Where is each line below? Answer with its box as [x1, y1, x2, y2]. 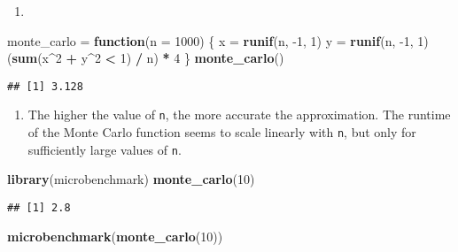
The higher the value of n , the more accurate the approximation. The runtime [27, 105, 451, 124]
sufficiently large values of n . [27, 140, 182, 158]
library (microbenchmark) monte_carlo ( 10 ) [7, 170, 255, 188]
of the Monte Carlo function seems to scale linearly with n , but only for [27, 123, 416, 141]
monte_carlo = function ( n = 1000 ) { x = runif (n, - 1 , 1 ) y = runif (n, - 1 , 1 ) [7, 31, 429, 50]
